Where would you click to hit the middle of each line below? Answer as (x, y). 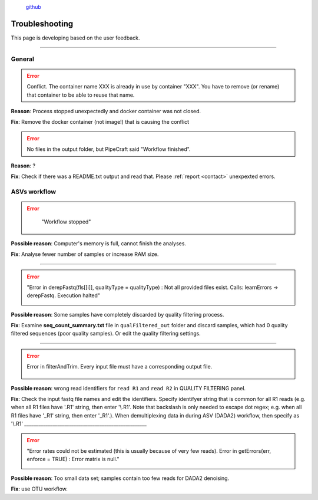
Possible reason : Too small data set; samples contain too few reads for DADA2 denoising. (120, 478)
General (23, 59)
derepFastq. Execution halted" (63, 295)
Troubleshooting (42, 24)
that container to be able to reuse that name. (81, 95)
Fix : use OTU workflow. (39, 489)
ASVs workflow (33, 192)
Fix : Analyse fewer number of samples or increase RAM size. (85, 254)
